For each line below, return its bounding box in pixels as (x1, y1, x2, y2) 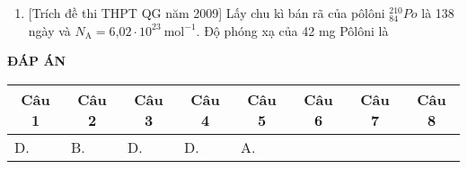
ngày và (28, 21, 71, 40)
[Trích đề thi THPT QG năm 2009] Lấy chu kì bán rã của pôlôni (28, 4, 385, 22)
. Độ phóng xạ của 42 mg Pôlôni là (196, 21, 389, 40)
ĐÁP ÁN (7, 51, 66, 70)
